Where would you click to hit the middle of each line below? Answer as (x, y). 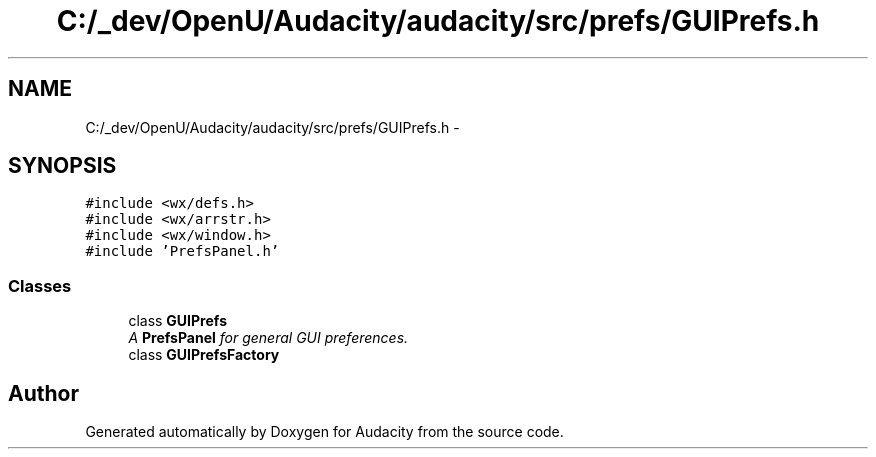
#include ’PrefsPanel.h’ (182, 251)
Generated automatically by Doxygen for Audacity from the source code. (324, 432)
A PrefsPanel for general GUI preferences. (268, 338)
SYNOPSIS (62, 166)
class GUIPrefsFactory (204, 355)
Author (43, 393)
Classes (40, 285)
